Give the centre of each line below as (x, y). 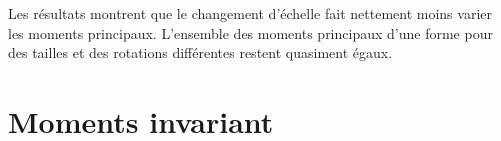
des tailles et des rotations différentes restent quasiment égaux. (200, 52)
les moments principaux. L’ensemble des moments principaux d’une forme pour (250, 32)
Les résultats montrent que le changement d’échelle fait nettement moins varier (250, 13)
